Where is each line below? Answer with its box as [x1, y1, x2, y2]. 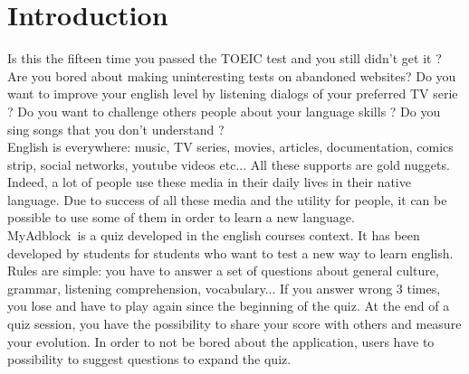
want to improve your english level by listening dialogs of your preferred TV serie [7, 84, 458, 103]
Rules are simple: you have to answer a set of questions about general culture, [7, 261, 439, 280]
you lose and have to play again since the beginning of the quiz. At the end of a [7, 296, 450, 315]
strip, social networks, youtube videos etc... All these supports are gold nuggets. [7, 154, 450, 173]
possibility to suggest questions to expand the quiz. [7, 350, 292, 369]
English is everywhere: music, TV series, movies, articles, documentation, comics [7, 137, 454, 156]
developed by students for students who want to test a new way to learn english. [7, 243, 454, 262]
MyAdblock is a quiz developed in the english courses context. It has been [7, 226, 420, 245]
